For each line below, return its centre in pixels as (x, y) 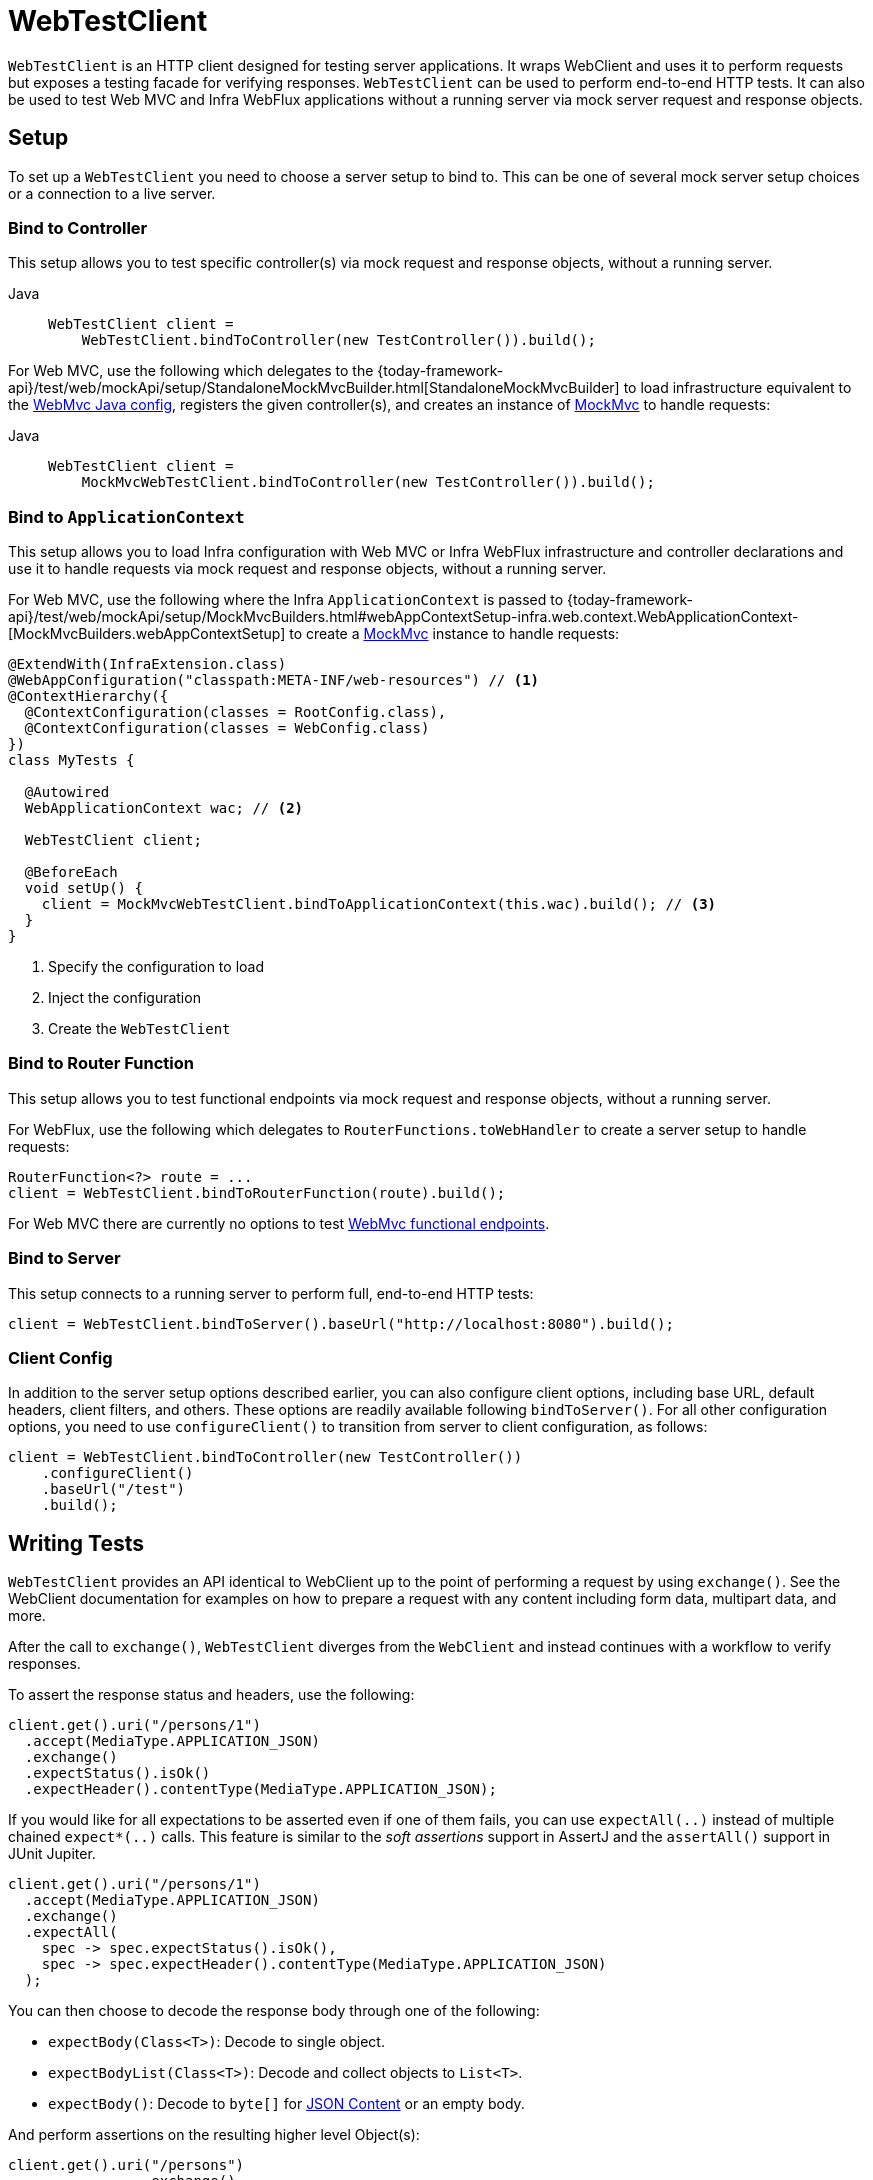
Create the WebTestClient (139, 1029)
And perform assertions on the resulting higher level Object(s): (214, 2135)
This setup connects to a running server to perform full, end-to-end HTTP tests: (271, 1293)
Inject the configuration (124, 998)
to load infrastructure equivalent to (737, 388)
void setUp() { (83, 888)
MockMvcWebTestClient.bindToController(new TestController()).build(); (368, 482)
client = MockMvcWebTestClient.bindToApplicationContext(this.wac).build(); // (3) (379, 904)
